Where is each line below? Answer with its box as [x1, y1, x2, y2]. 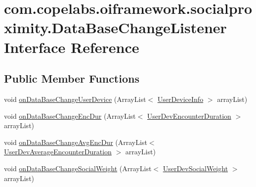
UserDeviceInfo [157, 93, 204, 104]
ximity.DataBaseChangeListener [4, 17, 227, 38]
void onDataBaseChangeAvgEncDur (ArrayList [4, 137, 147, 147]
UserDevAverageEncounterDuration [4, 146, 112, 157]
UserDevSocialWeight [163, 163, 228, 173]
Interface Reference [4, 37, 139, 57]
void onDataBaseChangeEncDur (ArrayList [4, 110, 136, 121]
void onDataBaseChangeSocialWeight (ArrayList [4, 163, 152, 173]
